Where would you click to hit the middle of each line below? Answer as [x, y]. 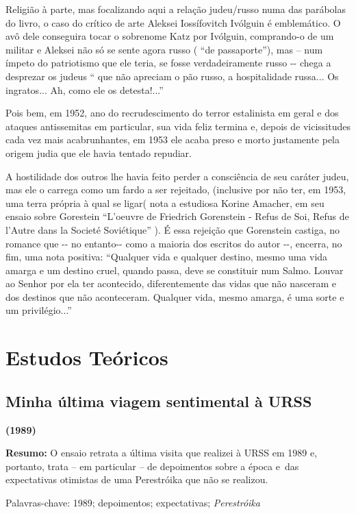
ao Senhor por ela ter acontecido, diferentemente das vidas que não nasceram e [171, 283]
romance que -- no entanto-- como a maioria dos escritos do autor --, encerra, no [174, 243]
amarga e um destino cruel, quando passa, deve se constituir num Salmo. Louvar [175, 270]
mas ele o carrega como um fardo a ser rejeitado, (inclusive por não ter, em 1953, [176, 189]
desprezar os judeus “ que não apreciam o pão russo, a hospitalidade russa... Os [172, 76]
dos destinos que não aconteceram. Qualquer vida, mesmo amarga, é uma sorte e [175, 296]
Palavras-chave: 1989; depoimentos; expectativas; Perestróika [133, 503]
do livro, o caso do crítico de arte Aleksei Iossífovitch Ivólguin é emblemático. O [173, 22]
